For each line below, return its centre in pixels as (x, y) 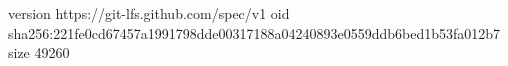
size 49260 (39, 52)
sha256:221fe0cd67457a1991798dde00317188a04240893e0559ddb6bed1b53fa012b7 (254, 32)
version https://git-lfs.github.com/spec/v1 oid (149, 13)
